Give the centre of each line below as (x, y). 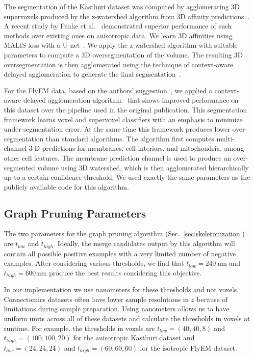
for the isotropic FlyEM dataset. (189, 347)
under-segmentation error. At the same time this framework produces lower (117, 129)
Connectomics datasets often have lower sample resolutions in (96, 299)
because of (212, 299)
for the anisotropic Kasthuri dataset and (134, 338)
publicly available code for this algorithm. (66, 186)
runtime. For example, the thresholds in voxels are (79, 328)
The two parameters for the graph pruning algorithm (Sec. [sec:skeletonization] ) (124, 233)
